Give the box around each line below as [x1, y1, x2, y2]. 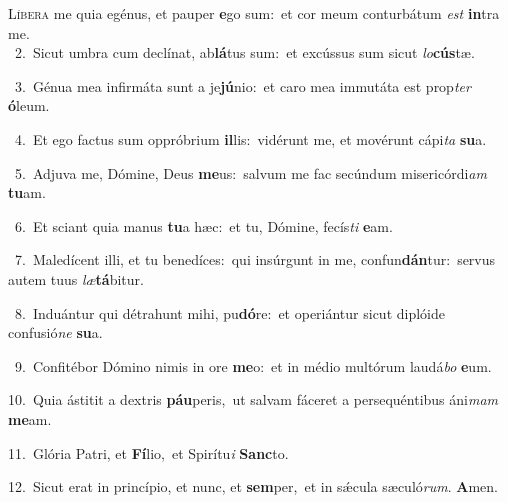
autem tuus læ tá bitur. [8, 268, 144, 289]
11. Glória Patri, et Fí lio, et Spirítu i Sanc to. [8, 442, 289, 463]
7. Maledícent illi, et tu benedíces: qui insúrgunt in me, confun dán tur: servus [14, 249, 496, 270]
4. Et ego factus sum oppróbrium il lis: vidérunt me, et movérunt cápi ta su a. [14, 128, 487, 149]
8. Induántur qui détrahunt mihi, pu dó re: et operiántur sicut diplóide [14, 302, 446, 323]
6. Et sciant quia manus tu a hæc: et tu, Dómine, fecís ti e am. [14, 215, 393, 236]
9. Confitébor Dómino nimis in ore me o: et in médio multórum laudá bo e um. [14, 355, 492, 376]
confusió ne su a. [8, 322, 103, 343]
